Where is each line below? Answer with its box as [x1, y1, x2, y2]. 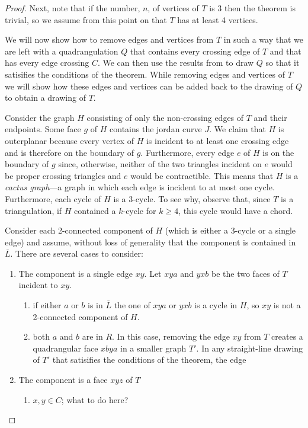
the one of [114, 299, 150, 311]
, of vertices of [147, 2, 199, 14]
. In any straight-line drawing [196, 341, 303, 354]
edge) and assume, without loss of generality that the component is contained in [5, 235, 296, 248]
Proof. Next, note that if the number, [5, 2, 140, 14]
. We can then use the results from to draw [97, 56, 254, 69]
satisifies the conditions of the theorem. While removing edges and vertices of [5, 68, 285, 80]
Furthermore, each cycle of [5, 192, 101, 205]
